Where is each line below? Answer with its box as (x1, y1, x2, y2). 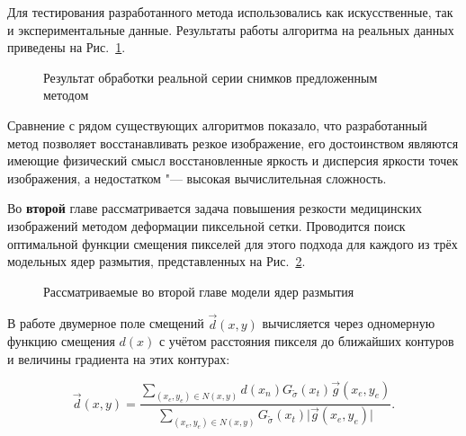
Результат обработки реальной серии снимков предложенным (43, 67, 378, 86)
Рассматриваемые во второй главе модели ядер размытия (43, 281, 354, 300)
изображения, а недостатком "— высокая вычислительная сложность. (7, 168, 387, 187)
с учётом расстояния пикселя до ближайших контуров (158, 332, 454, 351)
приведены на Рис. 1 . (7, 38, 126, 57)
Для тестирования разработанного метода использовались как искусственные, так (7, 3, 453, 21)
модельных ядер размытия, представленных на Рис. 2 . (7, 252, 306, 271)
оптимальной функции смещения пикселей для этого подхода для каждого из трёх (7, 234, 458, 253)
